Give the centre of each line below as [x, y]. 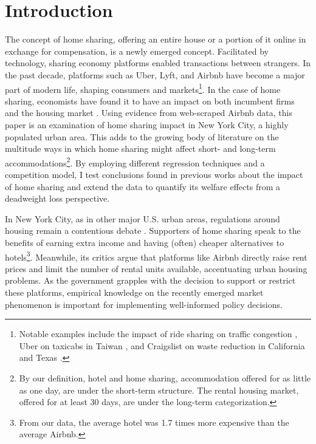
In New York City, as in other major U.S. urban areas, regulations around [143, 218]
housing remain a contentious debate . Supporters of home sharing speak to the [153, 231]
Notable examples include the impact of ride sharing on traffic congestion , [158, 334]
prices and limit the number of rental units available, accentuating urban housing [156, 268]
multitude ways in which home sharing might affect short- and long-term [140, 149]
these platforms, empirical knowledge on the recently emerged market [134, 292]
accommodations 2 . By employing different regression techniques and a [135, 162]
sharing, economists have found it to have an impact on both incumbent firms [150, 101]
